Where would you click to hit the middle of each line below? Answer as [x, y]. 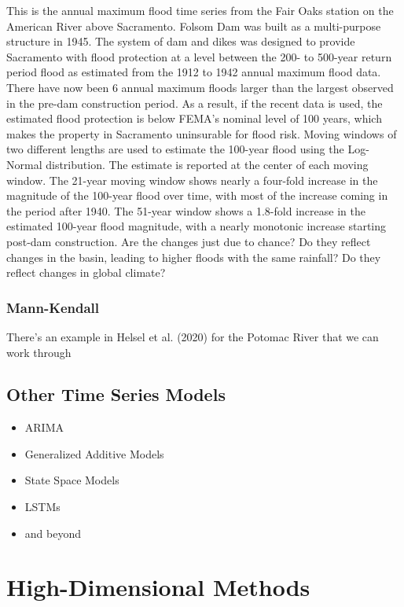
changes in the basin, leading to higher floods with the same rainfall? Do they [194, 257]
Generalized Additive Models [94, 453]
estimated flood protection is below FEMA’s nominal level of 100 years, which [194, 118]
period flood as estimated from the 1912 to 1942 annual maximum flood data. [194, 72]
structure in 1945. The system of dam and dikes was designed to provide [181, 41]
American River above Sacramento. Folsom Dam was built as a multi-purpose [194, 26]
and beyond [53, 533]
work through [39, 352]
